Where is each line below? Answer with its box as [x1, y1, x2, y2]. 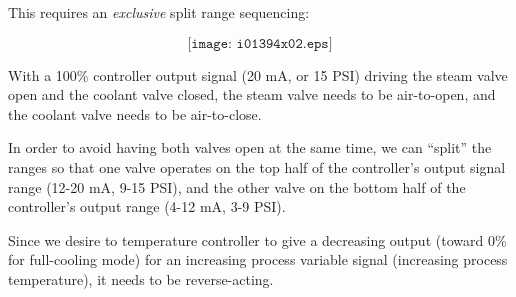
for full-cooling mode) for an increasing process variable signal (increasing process [8, 249, 508, 270]
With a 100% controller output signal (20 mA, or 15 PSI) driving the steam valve [8, 64, 508, 85]
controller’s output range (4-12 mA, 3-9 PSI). [8, 196, 286, 217]
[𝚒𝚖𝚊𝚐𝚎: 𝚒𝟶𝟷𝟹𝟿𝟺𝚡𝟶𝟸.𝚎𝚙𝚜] [187, 36, 333, 51]
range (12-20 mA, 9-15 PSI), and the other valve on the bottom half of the [8, 176, 466, 197]
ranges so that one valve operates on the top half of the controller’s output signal [8, 156, 506, 177]
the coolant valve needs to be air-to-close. [8, 103, 262, 124]
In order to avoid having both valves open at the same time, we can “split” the [8, 137, 492, 158]
